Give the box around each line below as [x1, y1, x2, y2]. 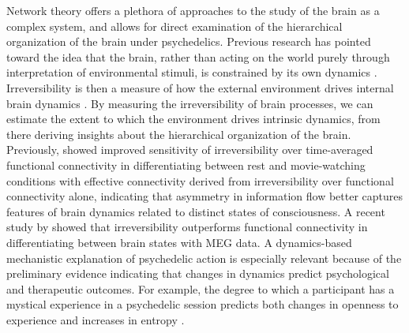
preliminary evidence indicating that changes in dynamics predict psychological [6, 265, 389, 282]
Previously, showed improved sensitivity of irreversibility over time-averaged [6, 141, 373, 158]
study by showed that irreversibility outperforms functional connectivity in [6, 219, 368, 235]
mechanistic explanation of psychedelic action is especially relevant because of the [6, 249, 402, 266]
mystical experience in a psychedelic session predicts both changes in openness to [6, 296, 399, 312]
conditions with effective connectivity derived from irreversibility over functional [6, 172, 394, 189]
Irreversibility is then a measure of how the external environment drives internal [6, 79, 394, 95]
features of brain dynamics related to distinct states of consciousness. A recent [6, 203, 385, 219]
